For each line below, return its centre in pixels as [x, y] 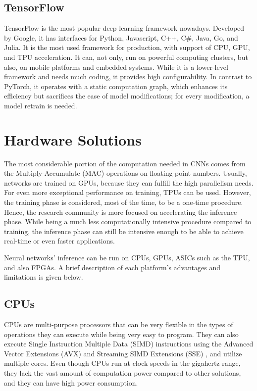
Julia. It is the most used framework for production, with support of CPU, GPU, [127, 47]
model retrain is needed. [41, 105]
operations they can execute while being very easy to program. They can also [121, 334]
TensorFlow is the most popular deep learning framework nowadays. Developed [124, 28]
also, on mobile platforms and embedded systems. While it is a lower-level [116, 67]
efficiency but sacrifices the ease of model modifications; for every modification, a [127, 96]
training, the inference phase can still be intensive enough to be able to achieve [124, 231]
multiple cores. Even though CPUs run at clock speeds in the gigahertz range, [122, 363]
